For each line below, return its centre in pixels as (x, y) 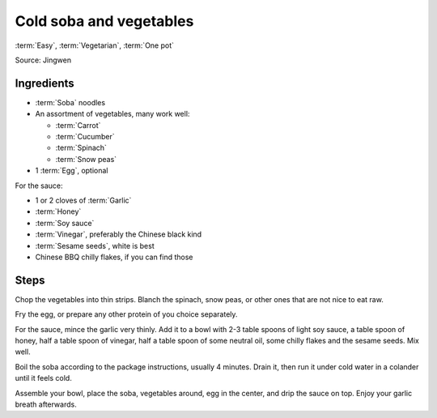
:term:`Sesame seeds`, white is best (95, 245)
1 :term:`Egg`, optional (72, 171)
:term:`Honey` (58, 211)
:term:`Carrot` (78, 125)
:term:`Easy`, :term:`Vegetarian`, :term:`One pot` (94, 45)
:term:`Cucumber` (85, 137)
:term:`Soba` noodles (70, 102)
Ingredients (45, 83)
